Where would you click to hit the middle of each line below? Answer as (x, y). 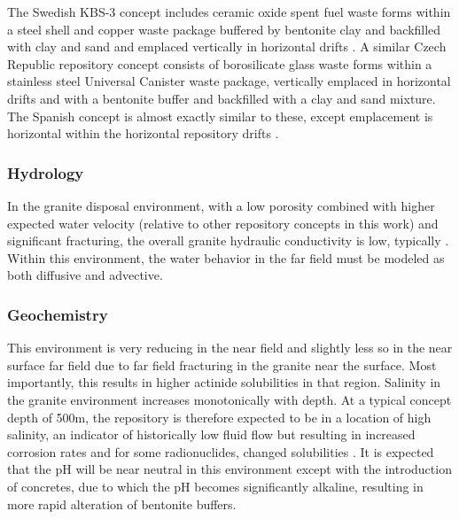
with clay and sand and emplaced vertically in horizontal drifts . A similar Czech (227, 46)
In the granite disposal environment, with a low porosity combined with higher (221, 205)
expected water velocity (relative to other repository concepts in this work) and (223, 223)
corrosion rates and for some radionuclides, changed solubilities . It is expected (221, 451)
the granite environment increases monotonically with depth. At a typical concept (229, 399)
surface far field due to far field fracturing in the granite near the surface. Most (222, 364)
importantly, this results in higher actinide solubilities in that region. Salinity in (224, 382)
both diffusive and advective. (85, 275)
